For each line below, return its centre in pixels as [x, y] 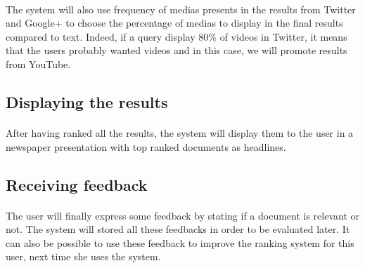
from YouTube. [38, 63]
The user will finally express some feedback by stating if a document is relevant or [183, 215]
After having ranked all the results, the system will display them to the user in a [180, 132]
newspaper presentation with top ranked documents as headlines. [146, 146]
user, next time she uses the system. [83, 256]
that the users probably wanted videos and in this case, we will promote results [177, 50]
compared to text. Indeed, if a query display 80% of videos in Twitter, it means [177, 36]
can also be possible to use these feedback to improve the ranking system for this [180, 242]
